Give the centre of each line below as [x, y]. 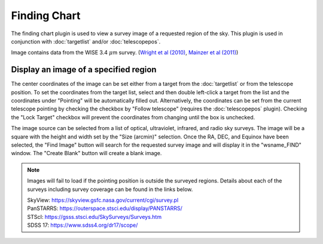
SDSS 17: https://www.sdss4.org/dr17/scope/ [83, 225]
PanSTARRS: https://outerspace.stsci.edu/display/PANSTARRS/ [105, 208]
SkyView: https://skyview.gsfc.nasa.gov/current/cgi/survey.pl [103, 200]
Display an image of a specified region [84, 70]
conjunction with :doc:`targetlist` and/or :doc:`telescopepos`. [86, 41]
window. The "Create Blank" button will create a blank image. [86, 153]
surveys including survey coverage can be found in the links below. [110, 189]
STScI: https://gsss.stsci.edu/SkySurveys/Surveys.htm [94, 217]
